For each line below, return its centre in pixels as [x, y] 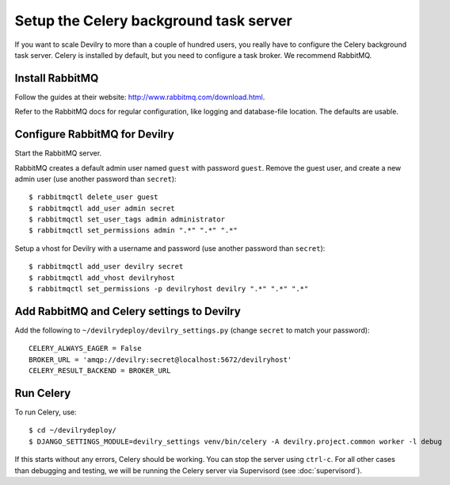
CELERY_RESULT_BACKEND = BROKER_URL [100, 371]
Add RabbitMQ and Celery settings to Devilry [128, 311]
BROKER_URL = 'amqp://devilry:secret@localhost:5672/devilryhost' [160, 360]
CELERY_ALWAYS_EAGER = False [85, 348]
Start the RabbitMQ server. [58, 153]
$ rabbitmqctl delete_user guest [93, 197]
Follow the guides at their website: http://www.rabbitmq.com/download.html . [140, 97]
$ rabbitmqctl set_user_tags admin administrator [127, 219]
